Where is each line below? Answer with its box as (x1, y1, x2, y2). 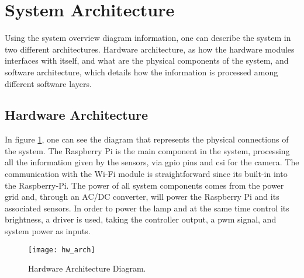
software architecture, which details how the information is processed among (5, 65, 278, 78)
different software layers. (5, 77, 92, 89)
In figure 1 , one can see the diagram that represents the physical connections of (5, 133, 289, 145)
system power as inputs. (5, 225, 91, 237)
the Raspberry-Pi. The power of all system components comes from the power (5, 179, 284, 191)
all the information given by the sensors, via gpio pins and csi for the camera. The (5, 156, 299, 168)
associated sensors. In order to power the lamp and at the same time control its (5, 201, 289, 214)
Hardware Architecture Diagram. (28, 262, 146, 274)
